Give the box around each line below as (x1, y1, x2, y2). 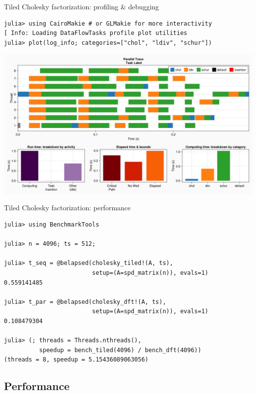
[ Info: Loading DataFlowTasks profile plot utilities (4, 30, 188, 37)
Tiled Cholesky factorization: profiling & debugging (4, 1, 159, 11)
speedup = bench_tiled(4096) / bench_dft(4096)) (39, 346, 201, 354)
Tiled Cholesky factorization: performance (4, 202, 131, 213)
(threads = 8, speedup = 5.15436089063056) (4, 356, 149, 363)
